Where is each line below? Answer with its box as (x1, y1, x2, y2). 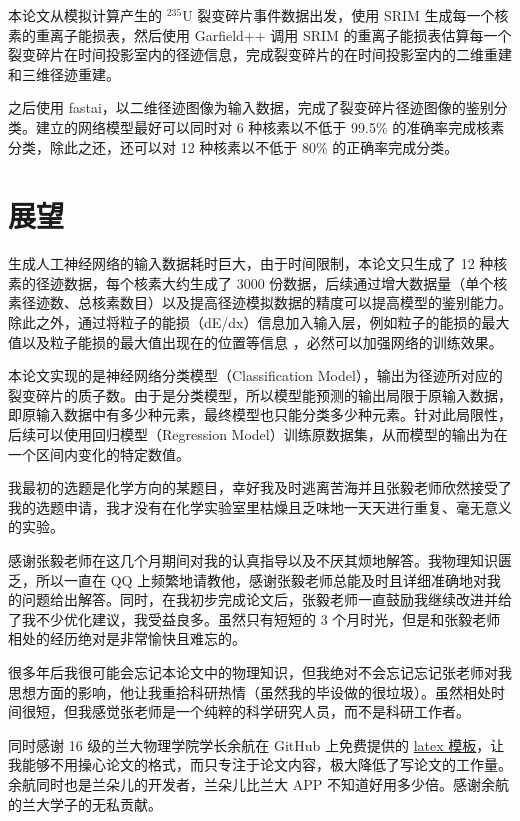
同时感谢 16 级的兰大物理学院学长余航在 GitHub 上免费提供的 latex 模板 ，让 (8, 734, 505, 755)
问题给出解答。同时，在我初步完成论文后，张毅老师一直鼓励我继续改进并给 (21, 589, 512, 610)
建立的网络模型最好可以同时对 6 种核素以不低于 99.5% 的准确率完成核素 (35, 116, 505, 137)
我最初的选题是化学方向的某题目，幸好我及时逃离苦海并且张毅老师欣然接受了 (8, 477, 512, 498)
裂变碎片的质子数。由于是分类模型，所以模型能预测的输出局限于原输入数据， (8, 384, 512, 405)
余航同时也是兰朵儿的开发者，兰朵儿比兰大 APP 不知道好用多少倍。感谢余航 (8, 773, 509, 794)
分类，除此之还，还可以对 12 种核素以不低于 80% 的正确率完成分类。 (8, 136, 459, 157)
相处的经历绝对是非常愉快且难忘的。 (8, 628, 246, 649)
